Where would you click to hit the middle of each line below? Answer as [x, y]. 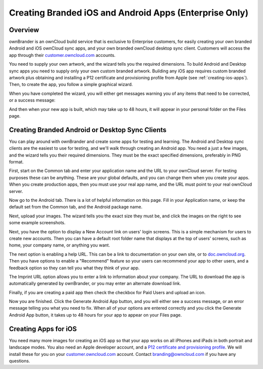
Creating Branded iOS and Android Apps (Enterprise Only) [129, 13]
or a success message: [32, 100]
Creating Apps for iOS [43, 329]
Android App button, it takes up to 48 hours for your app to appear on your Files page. [95, 315]
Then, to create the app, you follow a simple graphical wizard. [71, 85]
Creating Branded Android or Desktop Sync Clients [88, 130]
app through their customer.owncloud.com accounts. [62, 55]
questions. [19, 361]
